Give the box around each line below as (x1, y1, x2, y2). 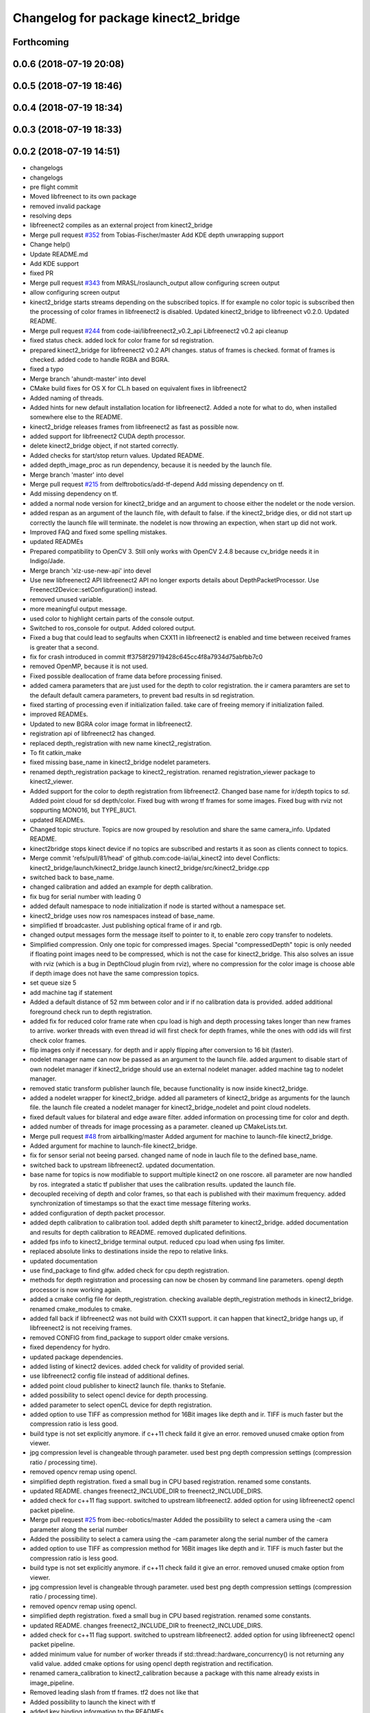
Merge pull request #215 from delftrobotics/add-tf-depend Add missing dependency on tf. (29, 480, 284, 489)
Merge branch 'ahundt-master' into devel (29, 374, 147, 383)
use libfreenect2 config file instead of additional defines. (29, 1372, 190, 1380)
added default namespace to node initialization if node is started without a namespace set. (29, 902, 286, 911)
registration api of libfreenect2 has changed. (29, 730, 156, 738)
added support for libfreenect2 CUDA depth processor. (29, 432, 186, 441)
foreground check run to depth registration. (29, 1007, 153, 1015)
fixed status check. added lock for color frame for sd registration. (29, 336, 214, 345)
